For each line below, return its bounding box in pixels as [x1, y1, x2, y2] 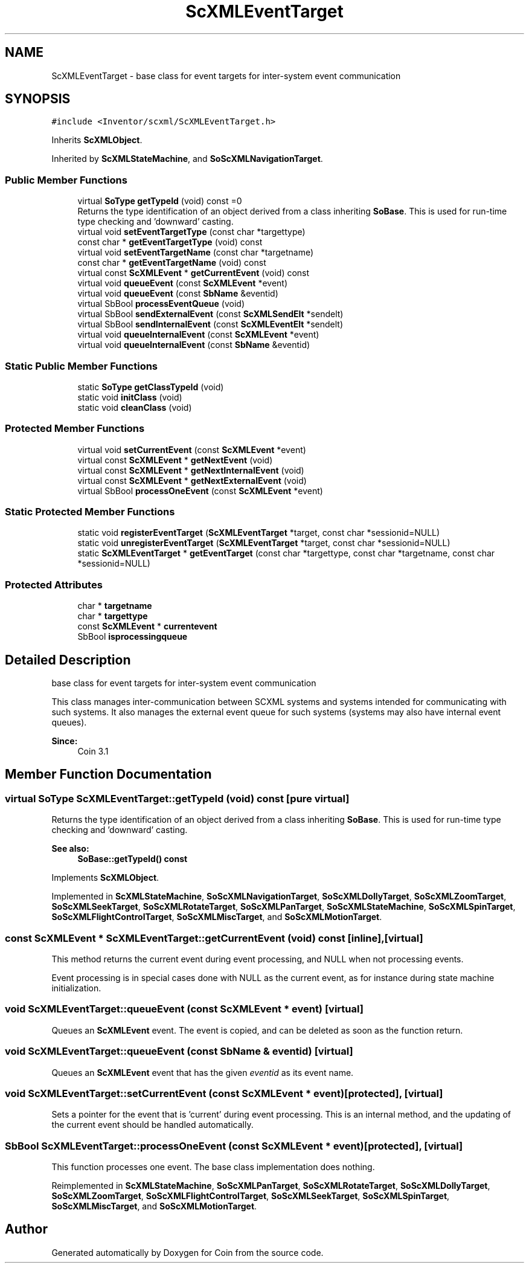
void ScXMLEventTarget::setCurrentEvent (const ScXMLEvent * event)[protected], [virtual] [5, 1087, 443, 1099]
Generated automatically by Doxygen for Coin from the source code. [51, 1247, 324, 1258]
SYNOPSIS [5, 91, 71, 107]
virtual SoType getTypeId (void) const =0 [77, 196, 242, 207]
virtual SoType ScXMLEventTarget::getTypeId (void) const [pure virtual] [5, 792, 350, 805]
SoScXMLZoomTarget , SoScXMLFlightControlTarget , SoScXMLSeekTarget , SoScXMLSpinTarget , [51, 1191, 450, 1201]
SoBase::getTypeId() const [77, 854, 188, 864]
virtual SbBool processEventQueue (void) [77, 298, 245, 309]
